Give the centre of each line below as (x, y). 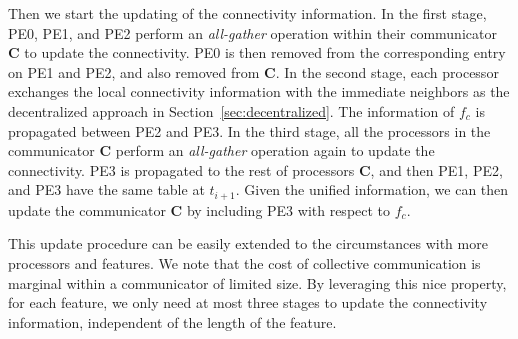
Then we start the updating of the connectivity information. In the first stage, (247, 13)
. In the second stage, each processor (387, 71)
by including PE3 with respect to (288, 209)
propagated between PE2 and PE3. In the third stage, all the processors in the (249, 130)
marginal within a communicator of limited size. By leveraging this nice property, (257, 282)
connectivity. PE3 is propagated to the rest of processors (181, 169)
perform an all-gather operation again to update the (275, 150)
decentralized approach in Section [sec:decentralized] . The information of (231, 110)
